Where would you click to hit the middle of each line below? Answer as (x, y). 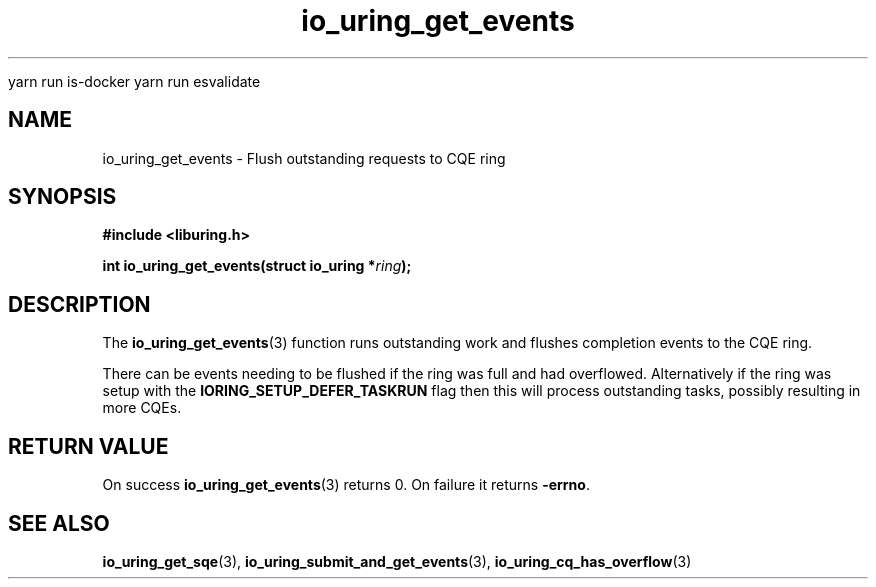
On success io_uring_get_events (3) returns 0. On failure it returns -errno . (346, 485)
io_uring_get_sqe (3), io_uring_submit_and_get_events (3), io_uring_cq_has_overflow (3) (397, 561)
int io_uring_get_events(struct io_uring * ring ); (257, 266)
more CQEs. (142, 408)
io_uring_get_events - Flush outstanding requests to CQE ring (304, 158)
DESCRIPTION (79, 304)
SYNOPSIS (62, 197)
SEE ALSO (59, 523)
